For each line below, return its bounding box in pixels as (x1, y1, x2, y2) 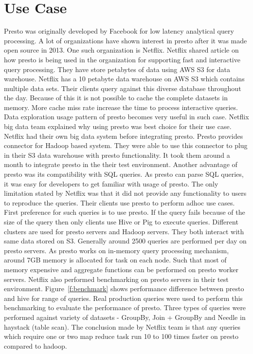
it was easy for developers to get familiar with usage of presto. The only (4, 178, 218, 188)
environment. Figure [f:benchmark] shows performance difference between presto (4, 283, 244, 294)
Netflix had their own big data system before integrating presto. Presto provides (4, 130, 243, 141)
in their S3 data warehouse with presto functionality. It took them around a (4, 149, 230, 160)
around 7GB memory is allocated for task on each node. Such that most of (4, 255, 227, 265)
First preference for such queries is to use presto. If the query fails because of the (4, 207, 245, 217)
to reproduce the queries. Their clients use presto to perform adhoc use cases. (4, 197, 235, 207)
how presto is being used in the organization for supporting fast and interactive (4, 54, 240, 64)
